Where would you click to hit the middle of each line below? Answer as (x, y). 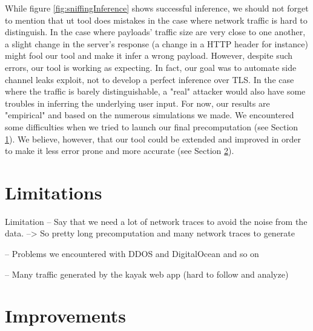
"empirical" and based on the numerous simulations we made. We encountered (150, 115)
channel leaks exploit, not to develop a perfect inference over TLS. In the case (150, 79)
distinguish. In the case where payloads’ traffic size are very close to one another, (155, 32)
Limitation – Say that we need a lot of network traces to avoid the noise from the (156, 221)
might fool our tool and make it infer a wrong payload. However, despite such (149, 55)
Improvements (66, 316)
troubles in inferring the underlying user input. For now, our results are (137, 103)
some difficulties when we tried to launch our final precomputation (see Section (152, 126)
